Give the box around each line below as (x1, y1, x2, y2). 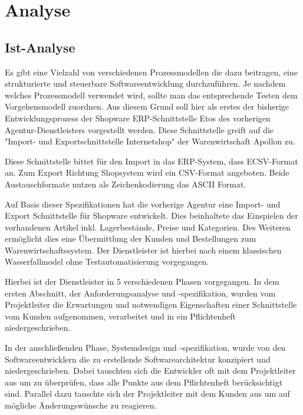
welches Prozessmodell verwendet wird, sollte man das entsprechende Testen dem (5, 88, 298, 101)
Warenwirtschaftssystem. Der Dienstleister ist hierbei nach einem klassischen (5, 243, 282, 256)
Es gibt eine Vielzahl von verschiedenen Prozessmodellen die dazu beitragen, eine (5, 65, 298, 78)
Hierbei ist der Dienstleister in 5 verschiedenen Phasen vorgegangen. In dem (5, 275, 279, 288)
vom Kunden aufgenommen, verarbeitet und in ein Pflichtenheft (5, 309, 236, 322)
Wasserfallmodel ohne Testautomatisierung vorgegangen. (5, 255, 209, 268)
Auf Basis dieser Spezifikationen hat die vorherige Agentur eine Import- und (5, 197, 281, 210)
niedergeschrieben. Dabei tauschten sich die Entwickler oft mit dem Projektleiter (5, 364, 296, 377)
